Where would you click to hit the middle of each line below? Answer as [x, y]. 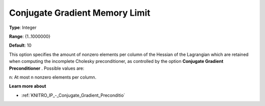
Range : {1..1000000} [30, 36]
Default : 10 [20, 45]
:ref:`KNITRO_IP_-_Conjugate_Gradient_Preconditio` [73, 95]
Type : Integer [23, 27]
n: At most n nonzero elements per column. [53, 77]
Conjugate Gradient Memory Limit [80, 13]
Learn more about [28, 86]
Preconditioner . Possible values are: [47, 68]
